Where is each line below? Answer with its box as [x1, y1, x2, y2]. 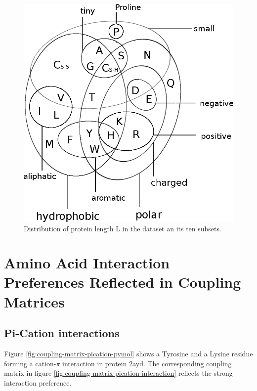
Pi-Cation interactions [4, 325, 120, 341]
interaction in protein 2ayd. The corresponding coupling [62, 358, 232, 368]
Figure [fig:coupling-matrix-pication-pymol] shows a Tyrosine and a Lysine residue [4, 348, 253, 358]
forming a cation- [4, 358, 56, 368]
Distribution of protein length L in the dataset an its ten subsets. [24, 223, 221, 234]
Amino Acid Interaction [4, 253, 170, 273]
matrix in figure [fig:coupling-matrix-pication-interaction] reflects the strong [4, 368, 233, 378]
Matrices [4, 291, 65, 311]
